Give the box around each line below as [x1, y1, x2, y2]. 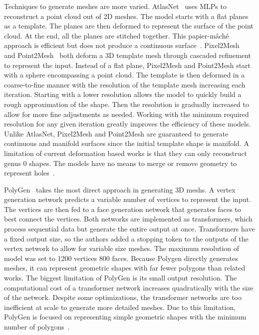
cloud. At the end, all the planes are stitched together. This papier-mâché [4, 30, 229, 40]
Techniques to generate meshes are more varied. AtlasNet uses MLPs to [4, 1, 227, 11]
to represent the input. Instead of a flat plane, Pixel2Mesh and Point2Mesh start [4, 59, 251, 70]
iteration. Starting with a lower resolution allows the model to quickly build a [4, 89, 242, 99]
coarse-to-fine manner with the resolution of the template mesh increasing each [4, 79, 246, 89]
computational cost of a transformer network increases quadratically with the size [4, 282, 254, 292]
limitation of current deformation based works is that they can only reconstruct [4, 147, 248, 158]
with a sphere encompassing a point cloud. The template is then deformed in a [4, 69, 245, 80]
